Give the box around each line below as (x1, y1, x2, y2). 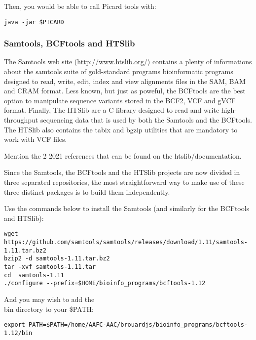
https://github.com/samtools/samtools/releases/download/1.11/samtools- (4, 239, 248, 246)
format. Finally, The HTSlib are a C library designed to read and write (4, 105, 219, 115)
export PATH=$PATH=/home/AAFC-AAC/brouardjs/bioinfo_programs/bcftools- (4, 321, 248, 329)
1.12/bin (4, 329, 33, 337)
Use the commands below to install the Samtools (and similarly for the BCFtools (4, 203, 250, 213)
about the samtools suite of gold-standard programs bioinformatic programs (4, 66, 233, 77)
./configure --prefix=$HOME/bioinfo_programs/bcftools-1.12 (4, 280, 206, 287)
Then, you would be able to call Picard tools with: (4, 1, 156, 11)
